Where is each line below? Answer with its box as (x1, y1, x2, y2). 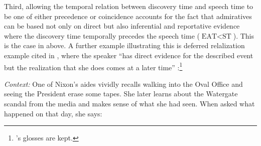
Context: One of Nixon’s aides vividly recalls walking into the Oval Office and (4, 78, 243, 89)
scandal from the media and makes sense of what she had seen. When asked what (4, 98, 255, 108)
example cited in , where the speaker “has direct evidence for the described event (4, 50, 253, 60)
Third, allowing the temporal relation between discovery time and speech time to (4, 1, 253, 11)
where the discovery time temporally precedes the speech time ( (4, 30, 200, 41)
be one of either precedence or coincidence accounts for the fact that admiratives (4, 11, 252, 21)
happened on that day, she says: (4, 108, 102, 118)
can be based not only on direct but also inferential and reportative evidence (4, 21, 240, 31)
